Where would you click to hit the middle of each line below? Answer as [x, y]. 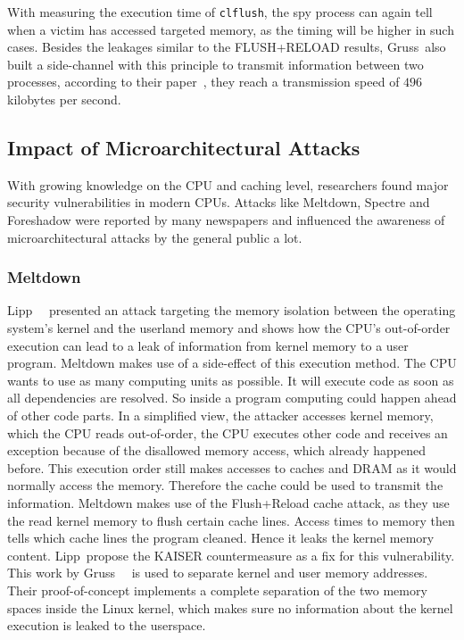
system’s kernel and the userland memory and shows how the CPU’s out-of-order [229, 328]
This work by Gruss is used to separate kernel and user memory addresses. [218, 573]
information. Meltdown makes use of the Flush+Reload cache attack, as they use [228, 502]
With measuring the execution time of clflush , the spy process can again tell [220, 12]
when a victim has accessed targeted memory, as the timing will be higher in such [231, 29]
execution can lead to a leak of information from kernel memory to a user [208, 345]
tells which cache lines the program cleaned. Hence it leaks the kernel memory [221, 538]
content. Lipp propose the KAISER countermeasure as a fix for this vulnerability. [231, 555]
